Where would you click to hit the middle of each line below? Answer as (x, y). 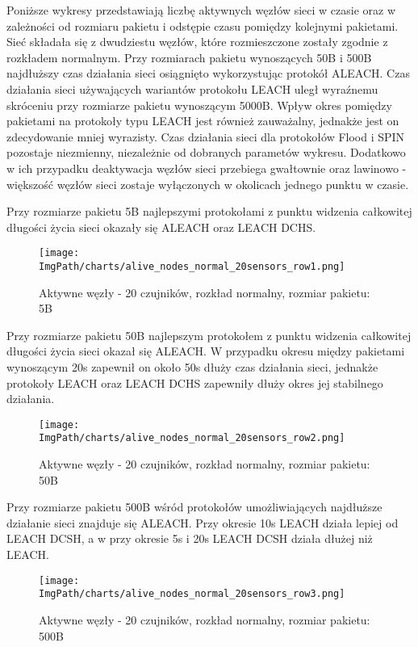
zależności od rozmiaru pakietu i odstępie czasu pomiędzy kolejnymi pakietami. (203, 25)
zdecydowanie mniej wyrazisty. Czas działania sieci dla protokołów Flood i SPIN (206, 136)
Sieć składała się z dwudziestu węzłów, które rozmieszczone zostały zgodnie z (197, 42)
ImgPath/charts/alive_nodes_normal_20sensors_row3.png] (192, 594)
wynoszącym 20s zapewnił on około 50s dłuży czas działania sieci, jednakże (192, 367)
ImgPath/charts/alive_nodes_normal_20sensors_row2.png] (192, 438)
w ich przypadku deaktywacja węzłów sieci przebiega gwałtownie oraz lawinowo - (207, 168)
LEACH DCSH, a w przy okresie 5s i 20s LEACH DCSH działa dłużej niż (190, 538)
